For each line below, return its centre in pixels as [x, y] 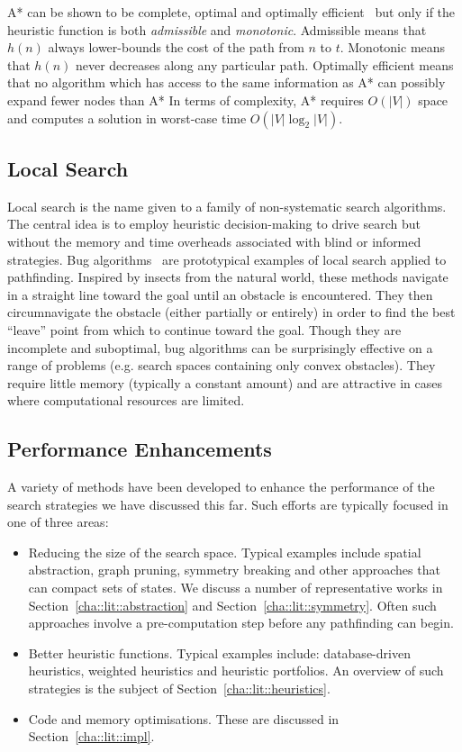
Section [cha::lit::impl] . [91, 736]
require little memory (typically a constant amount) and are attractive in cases [225, 382]
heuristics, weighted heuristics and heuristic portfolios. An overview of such [236, 670]
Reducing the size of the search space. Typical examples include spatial [225, 552]
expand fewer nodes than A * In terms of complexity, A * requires [186, 100]
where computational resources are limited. [126, 400]
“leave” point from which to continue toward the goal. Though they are [204, 329]
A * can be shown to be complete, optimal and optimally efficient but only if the [231, 12]
